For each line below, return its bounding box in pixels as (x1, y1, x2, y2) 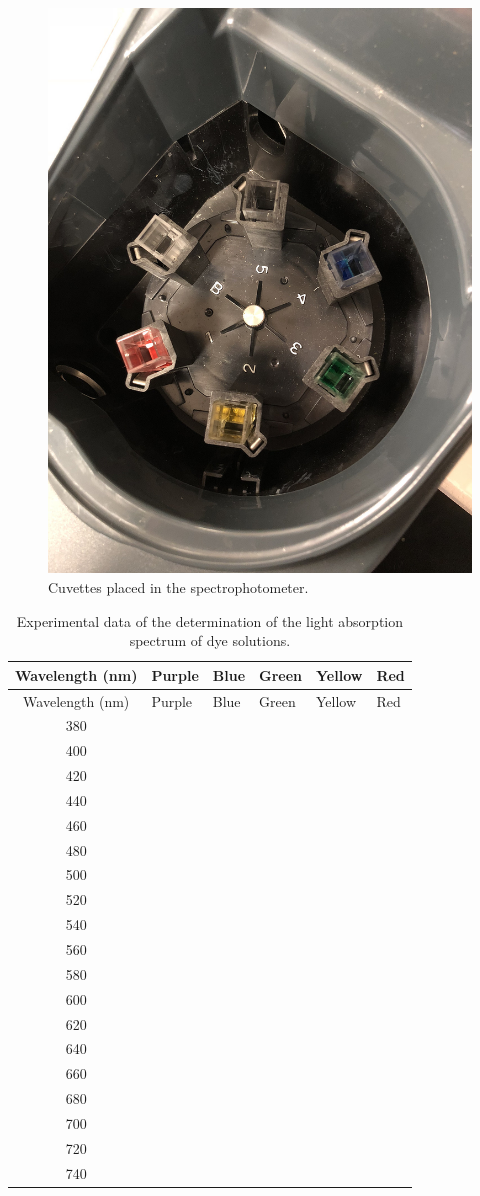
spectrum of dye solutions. (129, 630, 291, 651)
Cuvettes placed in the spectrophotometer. (48, 576, 309, 597)
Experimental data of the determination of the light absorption (16, 610, 404, 631)
